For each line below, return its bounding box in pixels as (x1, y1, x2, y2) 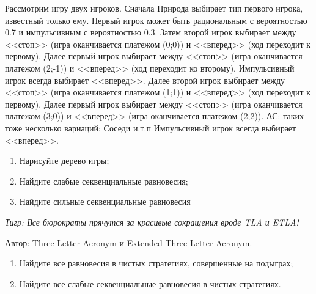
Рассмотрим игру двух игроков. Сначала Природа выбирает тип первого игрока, (5, 2, 303, 14)
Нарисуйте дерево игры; (19, 154, 109, 167)
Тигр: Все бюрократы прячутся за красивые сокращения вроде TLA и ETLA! (5, 215, 299, 228)
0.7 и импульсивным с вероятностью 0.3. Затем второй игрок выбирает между (5, 26, 296, 39)
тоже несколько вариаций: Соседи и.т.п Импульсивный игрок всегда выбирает (5, 121, 296, 134)
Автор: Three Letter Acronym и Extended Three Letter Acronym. (5, 236, 252, 249)
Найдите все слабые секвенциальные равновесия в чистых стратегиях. (19, 277, 281, 290)
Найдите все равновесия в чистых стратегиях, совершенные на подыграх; (19, 257, 293, 270)
